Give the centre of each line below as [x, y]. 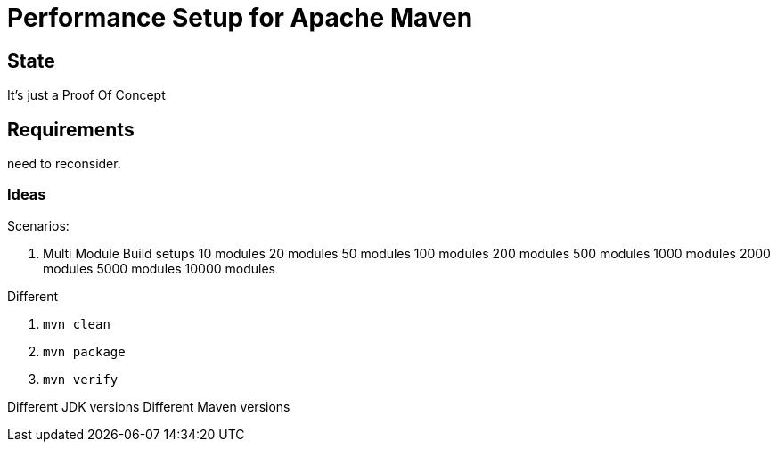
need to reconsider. [64, 164]
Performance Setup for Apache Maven [240, 18]
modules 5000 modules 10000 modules [159, 268]
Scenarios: [38, 225]
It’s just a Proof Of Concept [86, 95]
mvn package [84, 351]
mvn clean [77, 324]
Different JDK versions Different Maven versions [149, 406]
